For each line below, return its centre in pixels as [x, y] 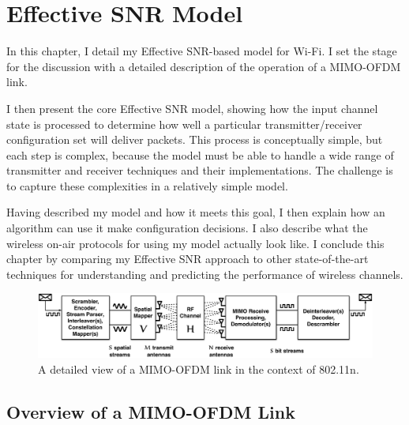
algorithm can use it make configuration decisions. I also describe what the [187, 228]
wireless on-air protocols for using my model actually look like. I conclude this [195, 243]
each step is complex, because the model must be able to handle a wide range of [200, 154]
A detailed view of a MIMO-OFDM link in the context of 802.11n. [199, 369]
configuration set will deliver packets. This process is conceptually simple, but [195, 139]
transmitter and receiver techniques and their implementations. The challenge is [200, 170]
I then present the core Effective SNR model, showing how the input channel [192, 108]
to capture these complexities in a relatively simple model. [147, 185]
